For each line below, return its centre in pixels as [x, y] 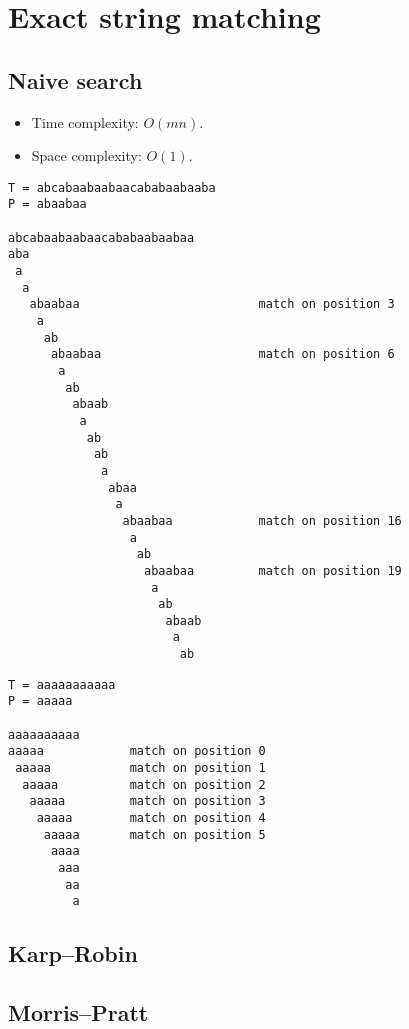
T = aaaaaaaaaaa [62, 684]
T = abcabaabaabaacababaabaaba [112, 187]
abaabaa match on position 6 [222, 354]
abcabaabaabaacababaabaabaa [101, 237]
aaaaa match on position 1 [140, 768]
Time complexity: [85, 121]
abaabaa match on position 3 [212, 304]
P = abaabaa [47, 204]
